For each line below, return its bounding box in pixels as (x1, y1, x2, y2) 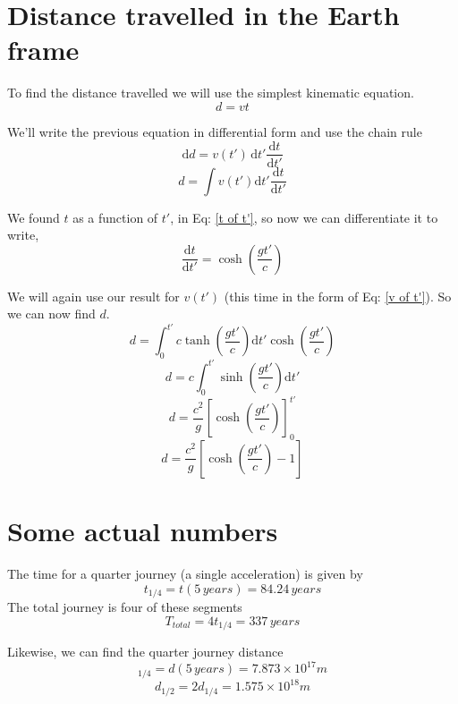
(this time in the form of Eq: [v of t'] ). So (224, 286, 452, 305)
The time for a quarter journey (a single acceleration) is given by (7, 564, 363, 582)
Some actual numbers (7, 513, 278, 549)
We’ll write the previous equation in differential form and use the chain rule (7, 122, 422, 140)
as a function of (72, 208, 158, 226)
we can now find (7, 304, 96, 323)
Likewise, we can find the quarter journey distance (7, 642, 284, 661)
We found (7, 208, 60, 226)
